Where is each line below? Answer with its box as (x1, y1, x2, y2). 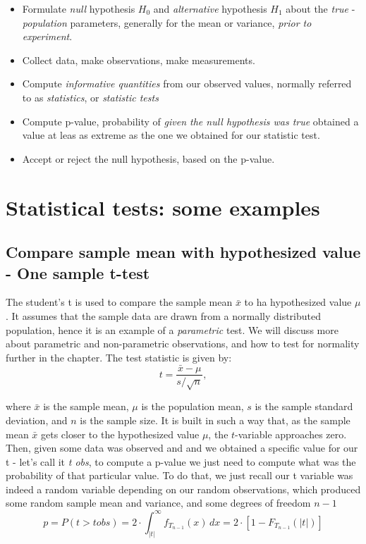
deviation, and (6, 412, 68, 427)
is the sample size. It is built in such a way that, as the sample (80, 412, 350, 427)
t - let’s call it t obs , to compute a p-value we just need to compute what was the (6, 454, 356, 469)
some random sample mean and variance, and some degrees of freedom (6, 495, 311, 510)
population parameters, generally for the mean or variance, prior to (22, 15, 312, 30)
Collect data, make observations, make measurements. (22, 52, 255, 67)
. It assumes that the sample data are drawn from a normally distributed (6, 308, 322, 323)
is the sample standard (255, 399, 353, 414)
